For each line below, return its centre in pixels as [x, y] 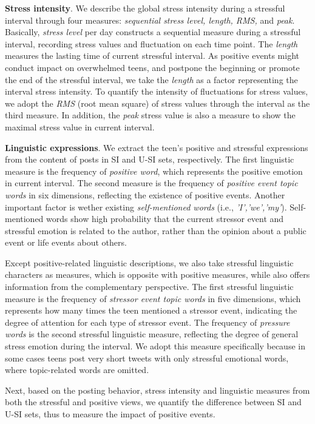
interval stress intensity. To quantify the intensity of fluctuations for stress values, [157, 91]
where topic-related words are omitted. [77, 370]
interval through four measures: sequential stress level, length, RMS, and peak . [150, 20]
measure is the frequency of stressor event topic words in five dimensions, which [153, 298]
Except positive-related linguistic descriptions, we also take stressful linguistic [149, 262]
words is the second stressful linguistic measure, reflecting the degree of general [152, 334]
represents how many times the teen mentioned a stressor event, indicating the [151, 310]
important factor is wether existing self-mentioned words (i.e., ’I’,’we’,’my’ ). [146, 207]
